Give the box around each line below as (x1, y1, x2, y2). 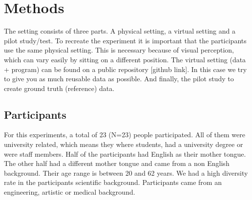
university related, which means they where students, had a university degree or (4, 139, 243, 149)
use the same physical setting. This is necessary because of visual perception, (4, 45, 234, 55)
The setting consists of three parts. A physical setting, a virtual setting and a (4, 26, 235, 36)
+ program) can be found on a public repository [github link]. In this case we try (4, 64, 247, 74)
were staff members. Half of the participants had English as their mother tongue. (4, 148, 246, 159)
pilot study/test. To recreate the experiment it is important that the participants (4, 35, 247, 45)
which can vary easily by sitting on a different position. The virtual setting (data (4, 54, 246, 64)
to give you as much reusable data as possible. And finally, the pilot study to (4, 73, 234, 84)
